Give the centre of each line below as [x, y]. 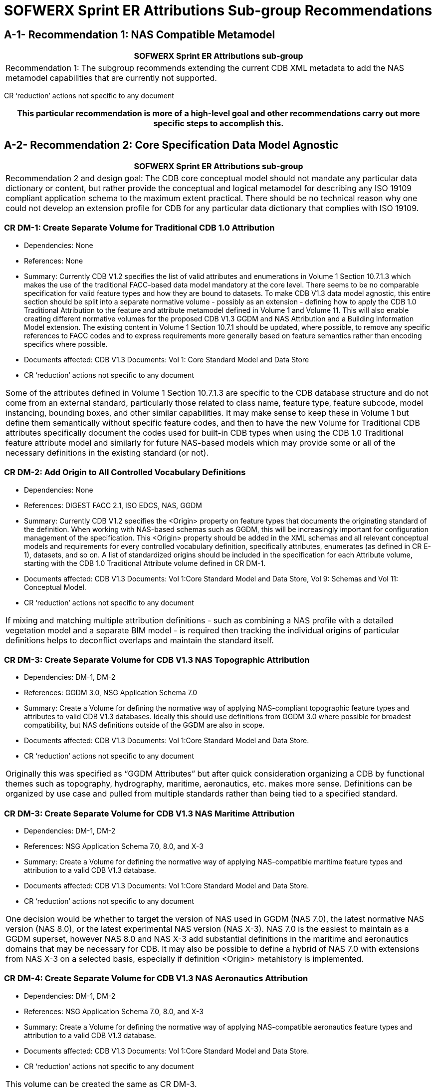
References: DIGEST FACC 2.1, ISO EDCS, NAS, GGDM [113, 505]
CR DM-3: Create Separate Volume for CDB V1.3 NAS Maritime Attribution [149, 813]
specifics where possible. [66, 344]
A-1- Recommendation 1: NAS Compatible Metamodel [140, 34]
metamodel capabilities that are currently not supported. [111, 78]
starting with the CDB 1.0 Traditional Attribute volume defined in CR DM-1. [145, 563]
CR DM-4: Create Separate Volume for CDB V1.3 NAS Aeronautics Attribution [156, 978]
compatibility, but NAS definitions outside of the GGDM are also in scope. [144, 725]
